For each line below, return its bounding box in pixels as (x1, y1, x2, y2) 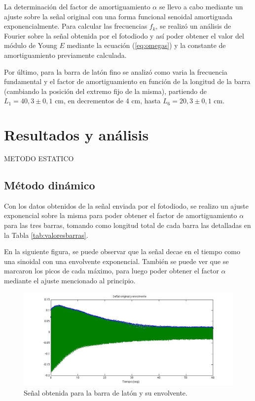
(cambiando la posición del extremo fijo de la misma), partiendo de (4, 86, 207, 96)
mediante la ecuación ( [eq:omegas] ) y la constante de (67, 40, 226, 50)
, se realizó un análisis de (155, 21, 231, 31)
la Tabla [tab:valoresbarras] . (4, 229, 88, 240)
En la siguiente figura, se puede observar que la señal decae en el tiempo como (4, 246, 240, 257)
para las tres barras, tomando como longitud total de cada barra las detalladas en (4, 220, 251, 230)
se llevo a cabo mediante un (159, 1, 243, 11)
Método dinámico (4, 178, 95, 193)
